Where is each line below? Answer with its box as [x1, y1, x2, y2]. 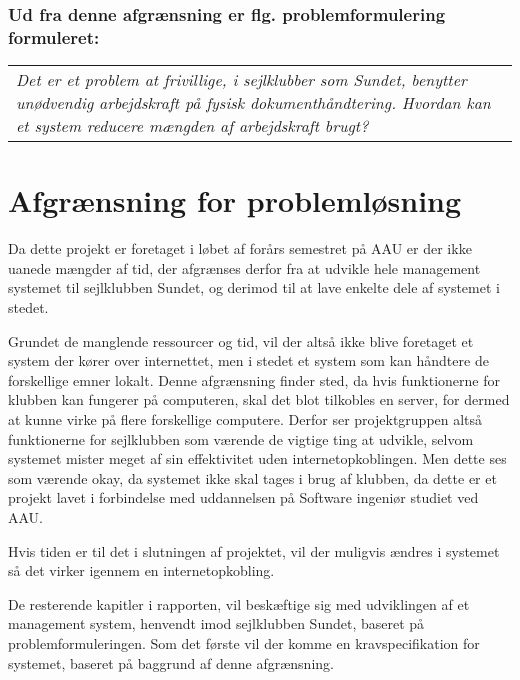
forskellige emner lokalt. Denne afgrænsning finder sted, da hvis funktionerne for [8, 369, 500, 390]
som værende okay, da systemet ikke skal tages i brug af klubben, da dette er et [8, 467, 497, 488]
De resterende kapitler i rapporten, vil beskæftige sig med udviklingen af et [8, 593, 470, 614]
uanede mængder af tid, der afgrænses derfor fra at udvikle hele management [8, 257, 481, 278]
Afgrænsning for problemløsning [8, 180, 462, 221]
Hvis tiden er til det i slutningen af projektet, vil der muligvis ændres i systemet [8, 540, 500, 561]
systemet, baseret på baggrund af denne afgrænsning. [8, 652, 334, 673]
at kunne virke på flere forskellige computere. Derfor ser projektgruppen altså [8, 409, 483, 430]
